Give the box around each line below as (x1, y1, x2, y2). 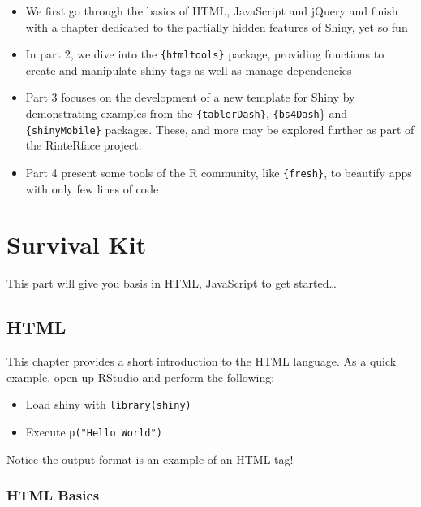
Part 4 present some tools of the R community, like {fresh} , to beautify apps (25, 163, 412, 180)
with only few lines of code (25, 180, 159, 197)
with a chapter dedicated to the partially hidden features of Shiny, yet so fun (25, 18, 408, 35)
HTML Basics (6, 485, 100, 505)
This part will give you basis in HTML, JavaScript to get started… (6, 275, 337, 292)
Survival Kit (6, 227, 147, 261)
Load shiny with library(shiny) (25, 396, 191, 413)
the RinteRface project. (25, 136, 142, 154)
